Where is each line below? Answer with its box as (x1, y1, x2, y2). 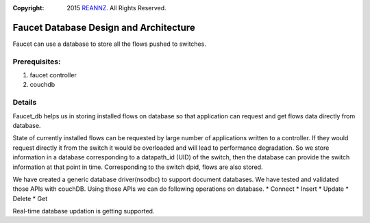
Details (12, 98, 37, 107)
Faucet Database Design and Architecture (12, 21, 195, 34)
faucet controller (29, 71, 77, 79)
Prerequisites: (12, 57, 61, 66)
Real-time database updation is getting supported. (12, 207, 155, 215)
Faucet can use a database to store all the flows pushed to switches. (12, 40, 207, 48)
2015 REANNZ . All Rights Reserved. (66, 4, 167, 12)
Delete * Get (12, 194, 48, 202)
